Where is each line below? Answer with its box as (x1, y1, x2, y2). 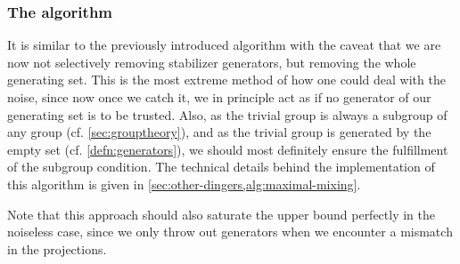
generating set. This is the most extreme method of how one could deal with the (7, 70, 446, 89)
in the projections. (7, 239, 107, 258)
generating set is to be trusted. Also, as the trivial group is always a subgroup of (7, 105, 448, 124)
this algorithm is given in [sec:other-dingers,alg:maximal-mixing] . (7, 174, 361, 193)
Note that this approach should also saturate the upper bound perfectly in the (7, 204, 436, 223)
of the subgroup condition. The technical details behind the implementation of (7, 157, 435, 176)
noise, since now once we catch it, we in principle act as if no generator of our (7, 88, 431, 106)
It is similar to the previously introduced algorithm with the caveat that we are (7, 36, 441, 54)
